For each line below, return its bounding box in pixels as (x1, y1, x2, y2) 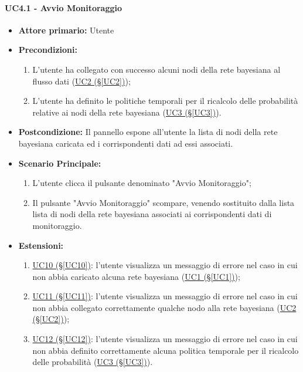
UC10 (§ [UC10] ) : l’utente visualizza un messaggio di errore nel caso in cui (32, 259, 298, 271)
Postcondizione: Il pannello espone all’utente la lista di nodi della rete (18, 126, 278, 138)
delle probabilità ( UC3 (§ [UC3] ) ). (32, 356, 153, 368)
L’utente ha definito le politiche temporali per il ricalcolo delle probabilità (32, 94, 298, 107)
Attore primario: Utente (18, 23, 114, 36)
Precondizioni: (18, 43, 77, 56)
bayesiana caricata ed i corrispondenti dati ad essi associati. (18, 137, 233, 149)
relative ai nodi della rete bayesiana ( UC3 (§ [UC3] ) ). (32, 106, 222, 118)
